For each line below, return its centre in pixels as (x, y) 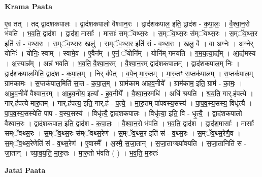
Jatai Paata (25, 170)
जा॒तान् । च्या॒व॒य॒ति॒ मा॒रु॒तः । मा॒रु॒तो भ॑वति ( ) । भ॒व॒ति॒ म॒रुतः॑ (81, 153)
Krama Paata (28, 6)
